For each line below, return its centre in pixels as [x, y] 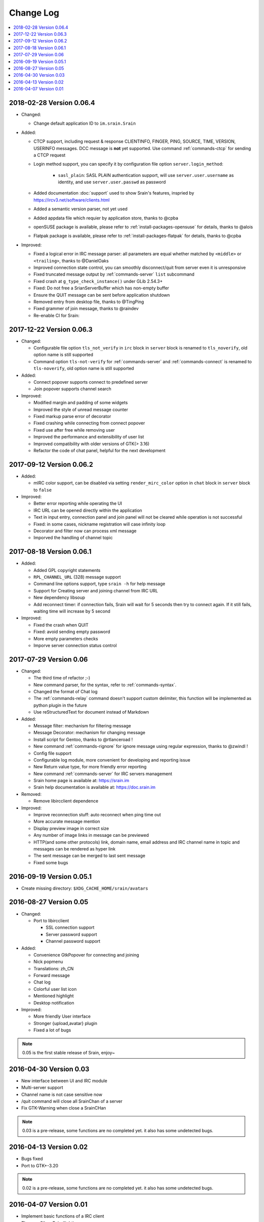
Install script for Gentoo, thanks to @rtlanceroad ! [83, 739]
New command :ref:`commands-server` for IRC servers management [103, 774]
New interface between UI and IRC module [64, 1081]
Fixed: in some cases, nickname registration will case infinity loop [99, 524]
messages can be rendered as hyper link [75, 849]
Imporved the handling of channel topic [73, 538]
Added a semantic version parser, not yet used [81, 209]
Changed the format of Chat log [66, 691]
